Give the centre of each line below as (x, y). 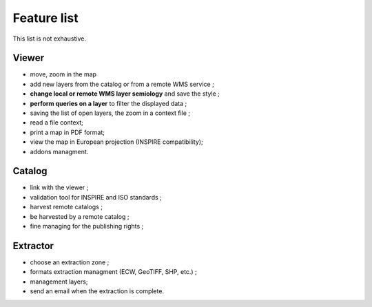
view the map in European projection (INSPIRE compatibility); (116, 142)
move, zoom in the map (63, 74)
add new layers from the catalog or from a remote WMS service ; (122, 84)
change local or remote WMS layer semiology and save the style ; (125, 94)
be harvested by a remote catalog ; (80, 216)
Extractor (33, 245)
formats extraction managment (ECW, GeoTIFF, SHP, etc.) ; (114, 272)
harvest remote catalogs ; (66, 207)
